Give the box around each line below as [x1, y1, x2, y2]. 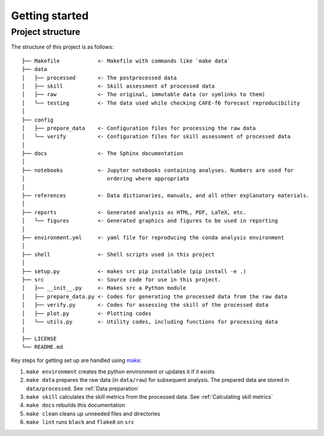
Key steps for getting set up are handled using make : [11, 357, 142, 364]
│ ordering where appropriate [22, 175, 190, 182]
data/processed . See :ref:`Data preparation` [26, 385, 140, 392]
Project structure [11, 26, 80, 37]
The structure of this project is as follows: [11, 43, 114, 51]
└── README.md [22, 343, 63, 351]
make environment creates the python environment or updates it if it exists [26, 367, 215, 375]
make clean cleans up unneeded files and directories [26, 410, 161, 417]
